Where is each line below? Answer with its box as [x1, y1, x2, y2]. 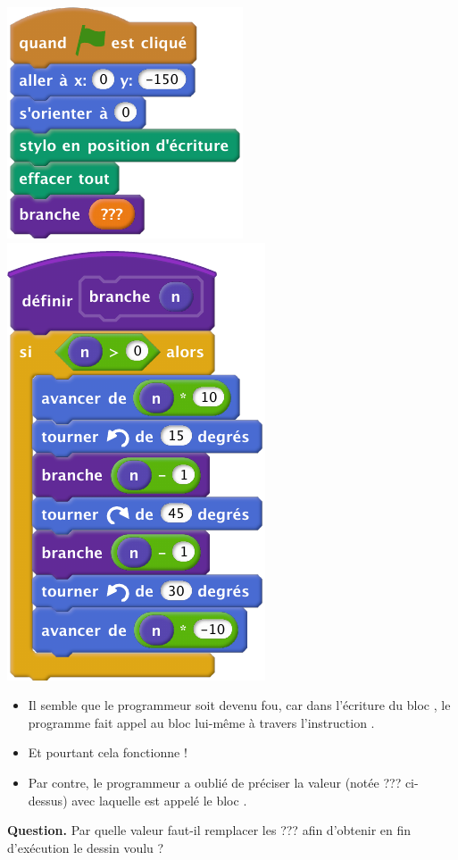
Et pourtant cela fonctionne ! [28, 743, 187, 762]
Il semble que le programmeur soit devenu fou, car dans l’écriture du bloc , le [28, 696, 451, 714]
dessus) [28, 790, 68, 809]
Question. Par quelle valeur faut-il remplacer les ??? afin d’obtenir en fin [7, 821, 412, 839]
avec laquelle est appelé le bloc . [71, 790, 247, 809]
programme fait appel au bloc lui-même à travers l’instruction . [28, 713, 375, 731]
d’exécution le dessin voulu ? [7, 838, 164, 856]
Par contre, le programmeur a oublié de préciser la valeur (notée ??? [28, 772, 402, 791]
